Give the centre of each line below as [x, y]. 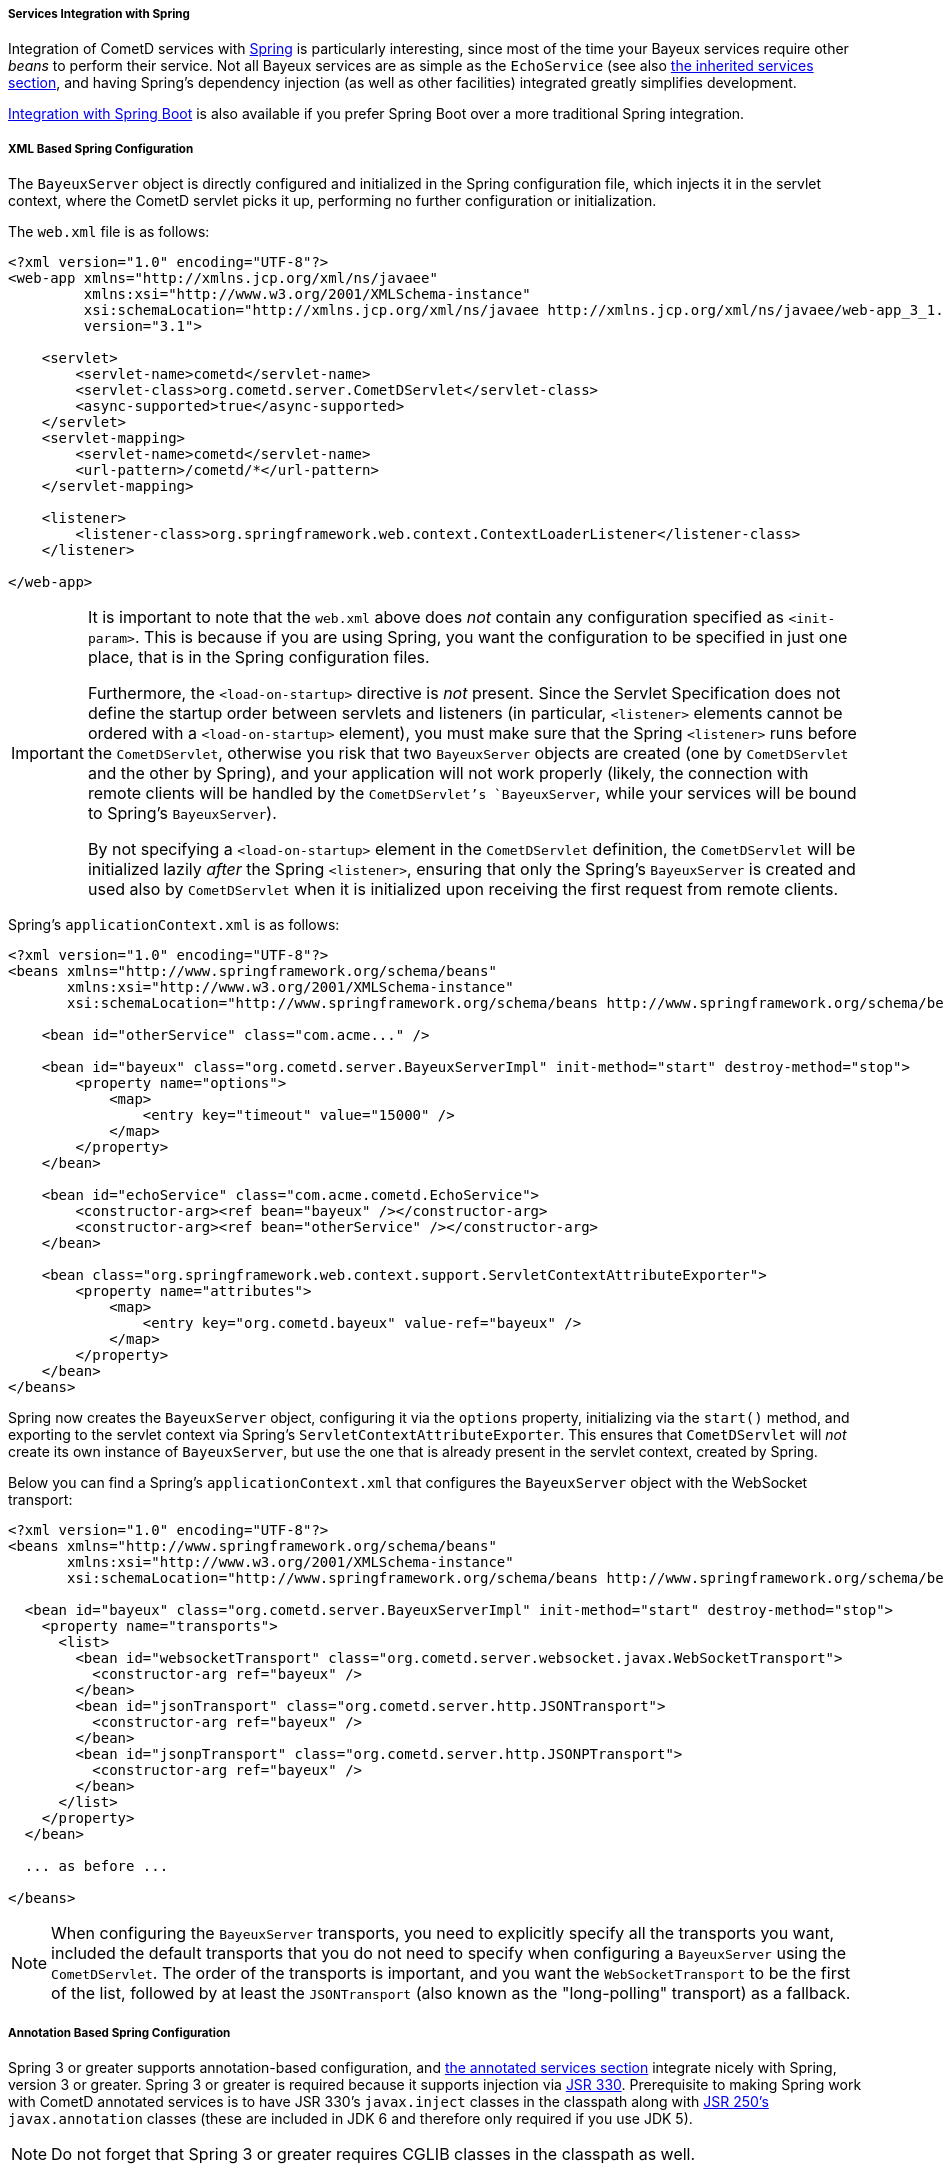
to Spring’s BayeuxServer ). [182, 813]
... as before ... [96, 1866]
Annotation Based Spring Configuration [119, 2032]
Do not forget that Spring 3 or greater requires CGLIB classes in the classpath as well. [373, 2153]
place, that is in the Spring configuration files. [258, 657]
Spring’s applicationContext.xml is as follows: [174, 925]
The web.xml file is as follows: [109, 232]
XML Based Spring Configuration [101, 148]
